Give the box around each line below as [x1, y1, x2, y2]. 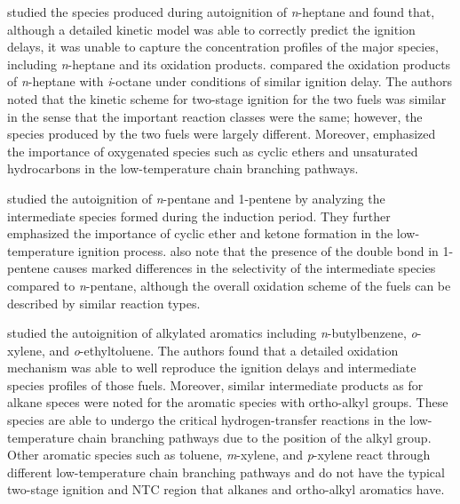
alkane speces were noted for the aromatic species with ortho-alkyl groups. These [7, 393, 448, 412]
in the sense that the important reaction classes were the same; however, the [7, 107, 423, 125]
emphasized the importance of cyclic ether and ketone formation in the [7, 224, 393, 243]
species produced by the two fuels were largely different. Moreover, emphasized [7, 124, 436, 143]
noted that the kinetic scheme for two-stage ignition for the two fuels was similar [7, 89, 447, 108]
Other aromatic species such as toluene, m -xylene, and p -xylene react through [7, 445, 431, 464]
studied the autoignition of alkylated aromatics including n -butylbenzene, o [7, 324, 417, 342]
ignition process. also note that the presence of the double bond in [77, 241, 439, 260]
